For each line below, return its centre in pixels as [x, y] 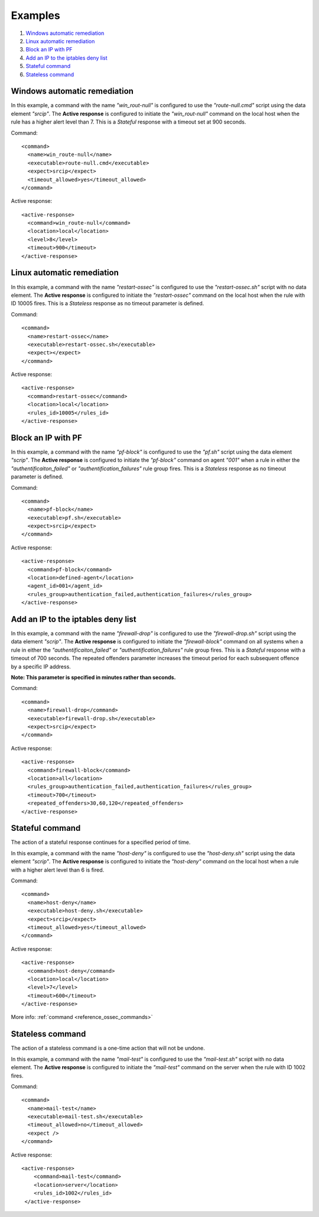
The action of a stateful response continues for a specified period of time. [101, 842]
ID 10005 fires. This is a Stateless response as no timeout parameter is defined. [108, 303]
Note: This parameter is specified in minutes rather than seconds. [94, 678]
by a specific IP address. [41, 666]
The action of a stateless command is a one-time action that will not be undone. [108, 1048]
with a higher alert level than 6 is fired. [58, 870]
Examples [35, 15]
